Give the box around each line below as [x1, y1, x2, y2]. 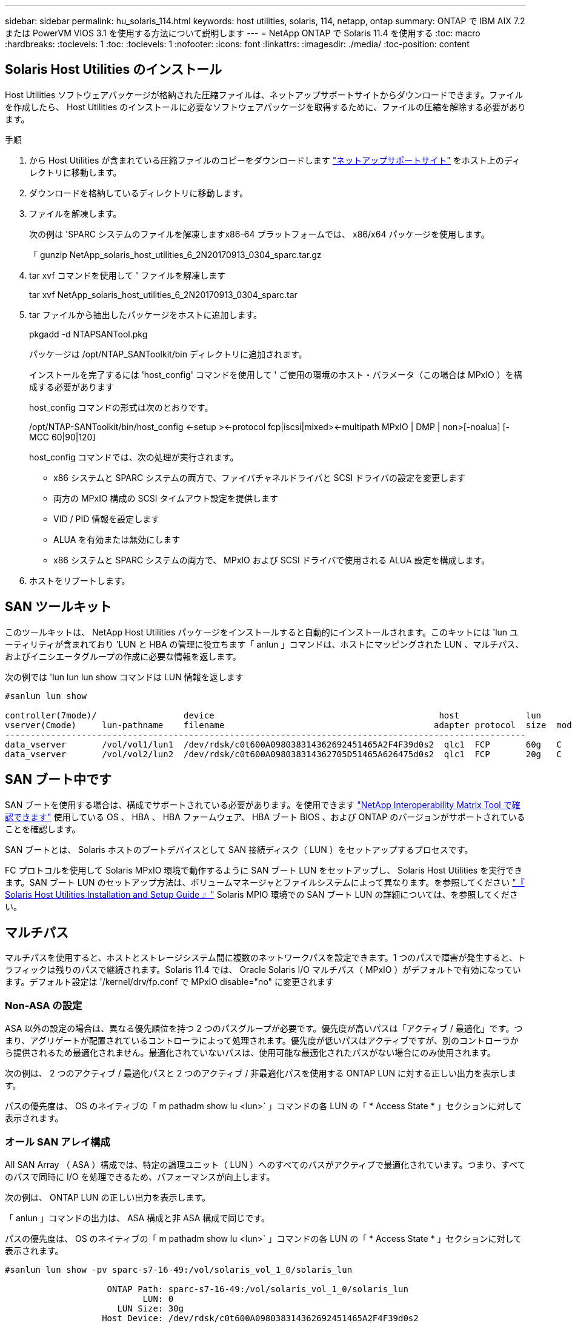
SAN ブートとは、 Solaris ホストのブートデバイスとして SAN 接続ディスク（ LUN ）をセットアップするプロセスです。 [5, 844, 473, 855]
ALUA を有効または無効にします [53, 534, 181, 545]
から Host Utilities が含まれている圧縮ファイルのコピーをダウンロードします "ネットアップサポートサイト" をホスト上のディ [29, 154, 520, 165]
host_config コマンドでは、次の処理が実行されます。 [29, 451, 239, 462]
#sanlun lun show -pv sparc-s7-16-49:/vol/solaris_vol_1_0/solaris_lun [5, 1264, 353, 1275]
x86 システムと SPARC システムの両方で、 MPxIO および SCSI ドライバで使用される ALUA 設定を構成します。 [53, 554, 490, 565]
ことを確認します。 [5, 823, 81, 834]
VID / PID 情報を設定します [53, 513, 160, 524]
